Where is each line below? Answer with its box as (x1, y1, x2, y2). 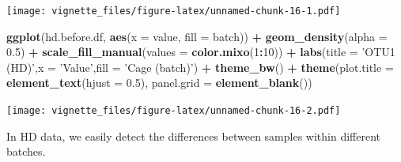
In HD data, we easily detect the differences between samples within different (6, 127, 381, 144)
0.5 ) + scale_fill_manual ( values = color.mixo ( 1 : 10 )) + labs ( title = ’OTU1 (6, 43, 395, 60)
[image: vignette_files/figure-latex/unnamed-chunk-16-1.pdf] (6, 6, 341, 17)
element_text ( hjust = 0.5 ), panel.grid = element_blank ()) (6, 74, 312, 91)
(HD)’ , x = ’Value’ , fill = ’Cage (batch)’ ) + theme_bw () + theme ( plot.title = (6, 58, 394, 75)
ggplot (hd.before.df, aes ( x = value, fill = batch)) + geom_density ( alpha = (6, 28, 388, 44)
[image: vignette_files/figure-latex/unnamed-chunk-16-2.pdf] (6, 105, 341, 117)
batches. (6, 143, 46, 160)
